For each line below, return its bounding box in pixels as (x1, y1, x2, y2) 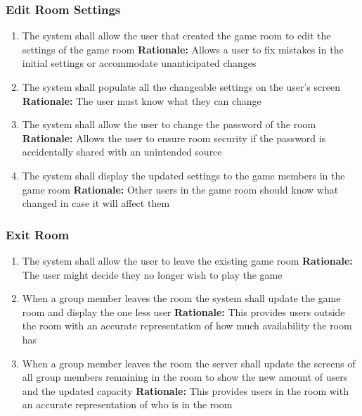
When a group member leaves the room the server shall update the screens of (22, 355, 356, 370)
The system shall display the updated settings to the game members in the (22, 168, 345, 182)
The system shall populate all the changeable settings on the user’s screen (22, 80, 340, 94)
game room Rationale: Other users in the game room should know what (22, 182, 339, 196)
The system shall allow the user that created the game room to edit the (22, 28, 331, 43)
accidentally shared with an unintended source (22, 144, 222, 159)
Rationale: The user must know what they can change (22, 93, 261, 108)
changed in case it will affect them (22, 196, 170, 210)
